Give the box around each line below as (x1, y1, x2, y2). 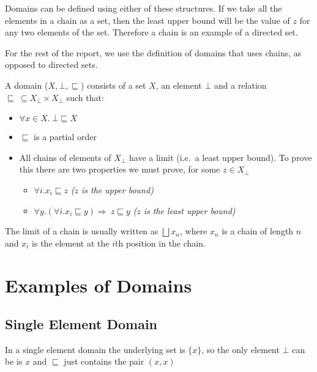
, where (180, 225, 207, 237)
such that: (66, 91, 104, 103)
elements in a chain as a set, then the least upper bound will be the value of (5, 13, 290, 26)
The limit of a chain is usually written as (5, 225, 158, 237)
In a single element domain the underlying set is (5, 343, 185, 355)
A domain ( (5, 78, 48, 91)
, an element (155, 78, 202, 91)
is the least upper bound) (143, 204, 236, 217)
